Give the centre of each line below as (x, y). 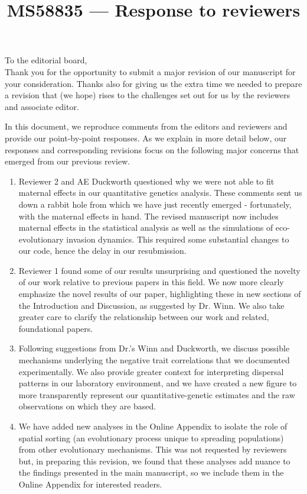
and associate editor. (42, 106)
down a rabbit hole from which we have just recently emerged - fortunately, (155, 204)
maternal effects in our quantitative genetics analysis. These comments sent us (160, 193)
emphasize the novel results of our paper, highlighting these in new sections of (160, 294)
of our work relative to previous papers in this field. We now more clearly (151, 282)
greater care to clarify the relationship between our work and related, (144, 317)
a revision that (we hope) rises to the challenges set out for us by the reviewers (148, 95)
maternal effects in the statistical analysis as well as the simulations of (146, 227)
